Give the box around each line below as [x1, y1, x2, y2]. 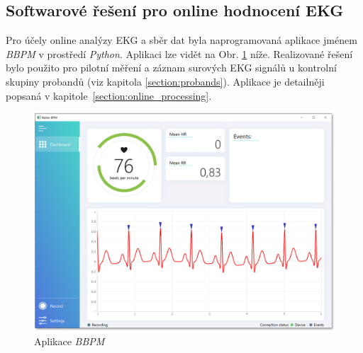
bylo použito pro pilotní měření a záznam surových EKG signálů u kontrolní [6, 60, 337, 75]
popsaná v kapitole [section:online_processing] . [6, 88, 212, 103]
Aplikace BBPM [34, 333, 105, 348]
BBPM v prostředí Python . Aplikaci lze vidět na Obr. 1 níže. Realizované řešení [6, 46, 353, 61]
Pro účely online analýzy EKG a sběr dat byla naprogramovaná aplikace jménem [6, 33, 357, 47]
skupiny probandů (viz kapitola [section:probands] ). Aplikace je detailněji [6, 74, 325, 88]
